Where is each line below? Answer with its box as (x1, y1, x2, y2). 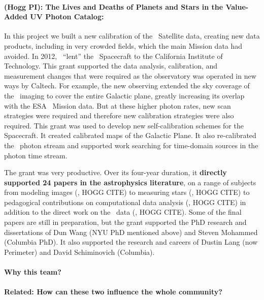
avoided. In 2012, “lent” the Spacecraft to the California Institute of (4, 50, 223, 61)
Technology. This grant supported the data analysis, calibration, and (4, 60, 218, 71)
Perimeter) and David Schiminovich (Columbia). (4, 246, 155, 257)
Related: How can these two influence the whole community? (4, 286, 222, 297)
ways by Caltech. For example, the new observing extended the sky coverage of (4, 80, 250, 91)
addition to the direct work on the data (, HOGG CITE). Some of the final (4, 207, 242, 217)
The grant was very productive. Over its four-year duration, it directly (4, 167, 227, 178)
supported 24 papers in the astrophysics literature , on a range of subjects (4, 177, 256, 187)
